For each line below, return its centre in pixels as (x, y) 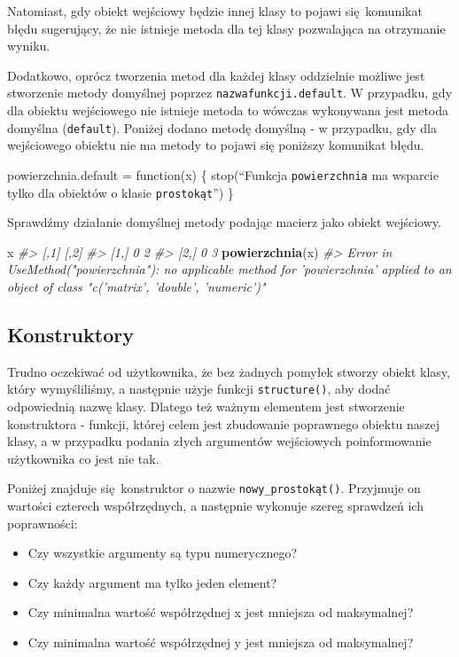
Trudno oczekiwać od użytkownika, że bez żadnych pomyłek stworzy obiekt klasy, (229, 371)
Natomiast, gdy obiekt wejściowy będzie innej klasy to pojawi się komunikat (215, 11)
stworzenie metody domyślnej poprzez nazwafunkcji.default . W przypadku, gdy (230, 93)
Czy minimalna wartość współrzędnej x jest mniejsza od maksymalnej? (221, 612)
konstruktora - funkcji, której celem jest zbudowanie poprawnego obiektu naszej (224, 423)
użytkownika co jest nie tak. (83, 458)
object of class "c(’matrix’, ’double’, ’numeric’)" (136, 286)
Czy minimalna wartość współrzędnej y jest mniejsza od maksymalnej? (221, 642)
